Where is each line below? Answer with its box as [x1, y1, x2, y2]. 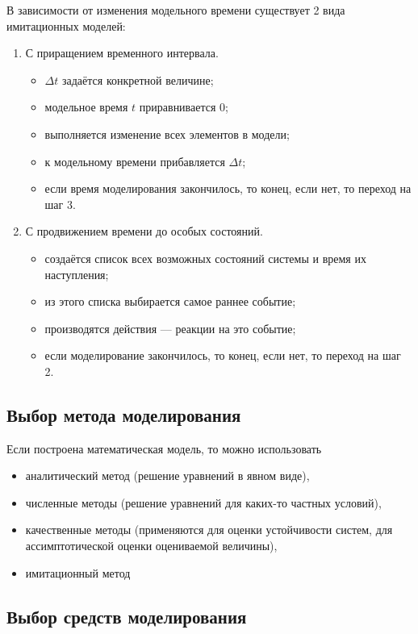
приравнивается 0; [139, 98, 228, 115]
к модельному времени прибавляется [44, 152, 225, 169]
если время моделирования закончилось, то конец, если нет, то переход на [44, 180, 412, 197]
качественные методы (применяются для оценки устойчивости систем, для [25, 521, 393, 538]
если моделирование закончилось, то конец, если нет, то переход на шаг [44, 347, 401, 364]
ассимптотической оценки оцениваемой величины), [25, 537, 278, 554]
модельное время [44, 98, 128, 115]
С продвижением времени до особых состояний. [25, 223, 263, 240]
